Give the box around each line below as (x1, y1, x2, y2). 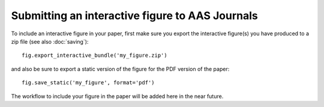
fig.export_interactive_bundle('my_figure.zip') (22, 52, 167, 59)
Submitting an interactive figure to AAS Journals (11, 9, 258, 22)
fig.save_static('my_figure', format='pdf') (22, 80, 155, 86)
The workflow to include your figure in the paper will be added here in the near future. (11, 93, 224, 100)
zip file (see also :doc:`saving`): (11, 38, 89, 45)
